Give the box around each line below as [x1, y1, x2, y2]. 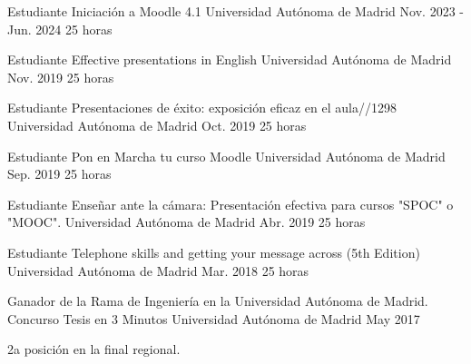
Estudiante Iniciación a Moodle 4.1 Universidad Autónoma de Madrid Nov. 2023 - [7, 2, 464, 20]
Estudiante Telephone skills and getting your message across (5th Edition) [7, 242, 420, 261]
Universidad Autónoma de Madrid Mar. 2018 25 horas [7, 261, 309, 280]
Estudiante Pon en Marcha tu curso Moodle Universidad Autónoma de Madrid [7, 146, 446, 165]
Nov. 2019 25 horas [7, 67, 114, 86]
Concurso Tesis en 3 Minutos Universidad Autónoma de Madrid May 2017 [7, 309, 420, 328]
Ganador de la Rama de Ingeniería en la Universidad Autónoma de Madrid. [7, 291, 428, 310]
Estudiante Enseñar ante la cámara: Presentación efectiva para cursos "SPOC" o [7, 194, 454, 213]
